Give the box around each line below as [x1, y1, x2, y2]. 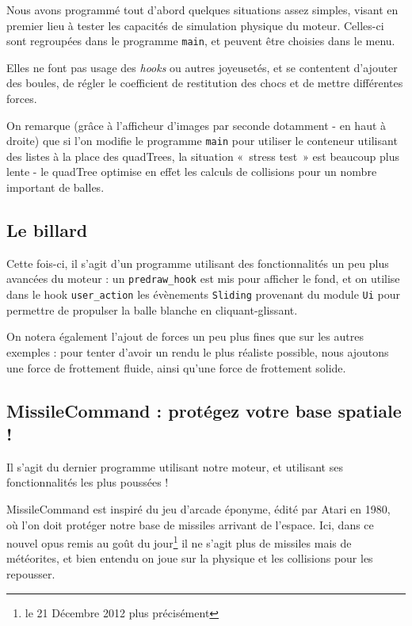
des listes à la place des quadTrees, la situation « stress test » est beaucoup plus [6, 147, 400, 164]
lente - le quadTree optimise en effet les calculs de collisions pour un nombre [6, 163, 377, 180]
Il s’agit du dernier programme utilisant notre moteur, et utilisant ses [6, 458, 343, 475]
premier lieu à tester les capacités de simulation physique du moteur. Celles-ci [6, 17, 384, 33]
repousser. [6, 565, 55, 582]
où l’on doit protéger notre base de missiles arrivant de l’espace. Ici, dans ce [6, 516, 374, 532]
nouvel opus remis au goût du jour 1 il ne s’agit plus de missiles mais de [6, 532, 352, 551]
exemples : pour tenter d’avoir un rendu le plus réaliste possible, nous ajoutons [6, 343, 389, 360]
